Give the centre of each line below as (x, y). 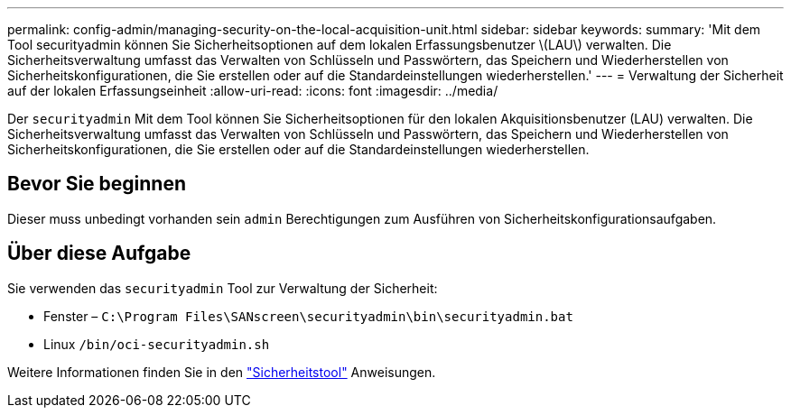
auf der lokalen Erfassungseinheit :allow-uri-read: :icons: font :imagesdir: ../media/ (253, 91)
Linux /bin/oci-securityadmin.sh (157, 344)
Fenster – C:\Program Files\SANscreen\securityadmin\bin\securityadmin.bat (308, 316)
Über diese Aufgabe (99, 254)
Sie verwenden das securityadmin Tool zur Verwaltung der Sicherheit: (223, 288)
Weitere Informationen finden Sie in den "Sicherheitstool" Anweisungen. (222, 372)
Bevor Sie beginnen (97, 184)
